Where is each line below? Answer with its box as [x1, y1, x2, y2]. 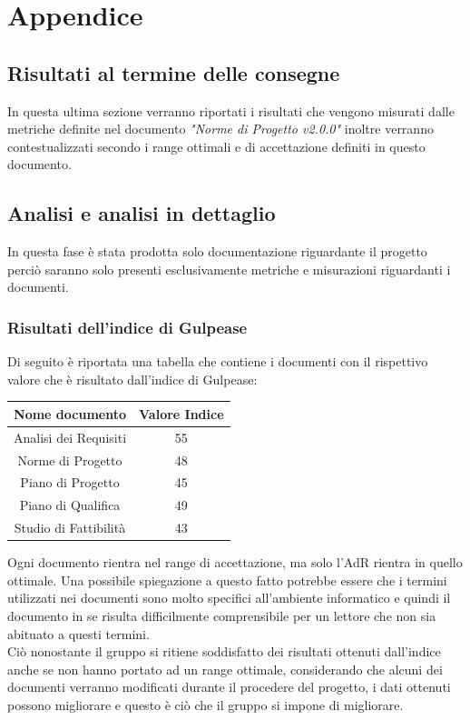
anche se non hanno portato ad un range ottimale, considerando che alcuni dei [7, 659, 443, 678]
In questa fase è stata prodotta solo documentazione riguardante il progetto [7, 242, 427, 261]
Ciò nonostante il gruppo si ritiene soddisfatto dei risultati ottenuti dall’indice [7, 642, 441, 661]
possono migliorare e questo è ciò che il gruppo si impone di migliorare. [7, 695, 404, 714]
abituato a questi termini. [7, 624, 150, 643]
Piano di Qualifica [19, 495, 121, 515]
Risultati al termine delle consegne [7, 58, 340, 86]
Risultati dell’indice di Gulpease [7, 315, 248, 338]
